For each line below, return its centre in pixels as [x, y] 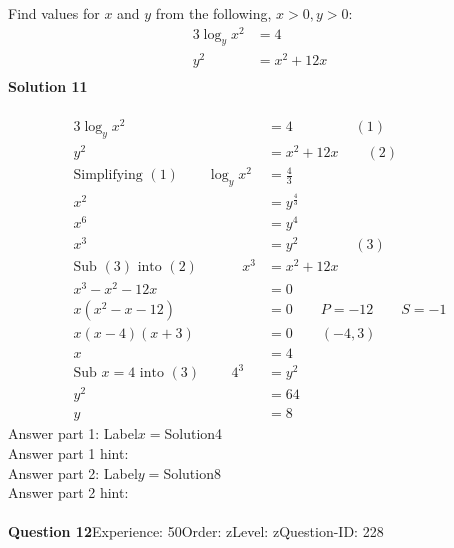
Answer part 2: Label [73, 472]
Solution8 [192, 472]
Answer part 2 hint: [68, 492]
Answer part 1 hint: [68, 452]
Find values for [54, 13]
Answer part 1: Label [73, 433]
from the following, [213, 13]
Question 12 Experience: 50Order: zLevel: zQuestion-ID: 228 [196, 531]
